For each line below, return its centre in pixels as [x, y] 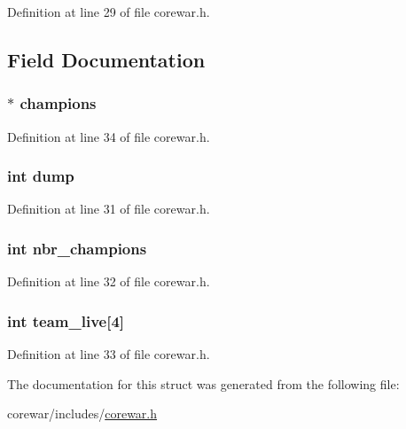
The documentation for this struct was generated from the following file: [203, 383]
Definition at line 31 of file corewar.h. [109, 209]
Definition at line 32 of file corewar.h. [109, 281]
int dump [41, 176]
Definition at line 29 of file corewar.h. [109, 12]
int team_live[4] [66, 320]
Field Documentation [106, 59]
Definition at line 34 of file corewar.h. [109, 136]
